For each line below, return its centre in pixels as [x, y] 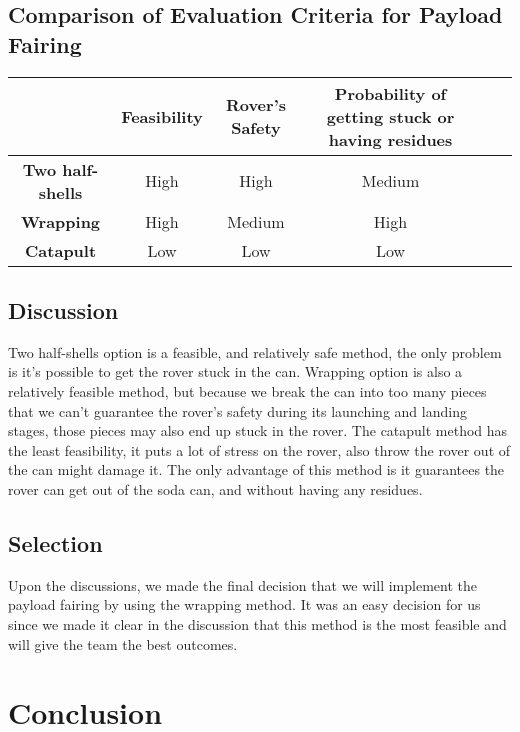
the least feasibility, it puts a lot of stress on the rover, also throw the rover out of [259, 449]
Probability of [390, 93]
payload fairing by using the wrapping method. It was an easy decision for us [244, 604]
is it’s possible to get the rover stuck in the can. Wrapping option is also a [235, 371]
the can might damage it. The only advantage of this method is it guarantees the [256, 469]
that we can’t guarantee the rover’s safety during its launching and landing [237, 410]
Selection [55, 542]
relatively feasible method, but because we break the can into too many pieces [247, 390]
